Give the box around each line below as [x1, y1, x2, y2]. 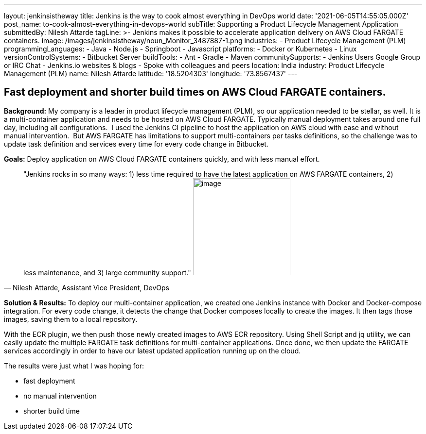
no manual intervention [23, 391, 97, 400]
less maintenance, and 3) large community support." [23, 268, 191, 277]
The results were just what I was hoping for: [4, 361, 144, 370]
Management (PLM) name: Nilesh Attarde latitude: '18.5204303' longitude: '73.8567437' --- [4, 69, 298, 78]
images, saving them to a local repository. [4, 315, 138, 323]
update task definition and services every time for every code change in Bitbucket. [4, 139, 268, 148]
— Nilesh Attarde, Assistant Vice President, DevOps [4, 283, 169, 292]
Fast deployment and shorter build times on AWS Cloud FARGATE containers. [4, 86, 386, 99]
